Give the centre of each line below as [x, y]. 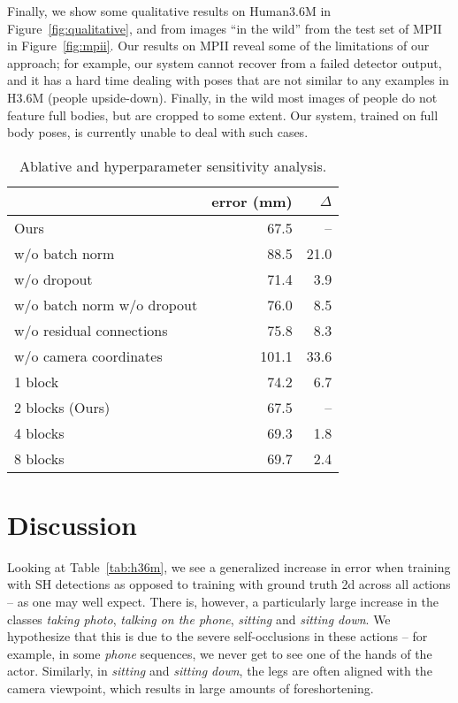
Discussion [72, 524]
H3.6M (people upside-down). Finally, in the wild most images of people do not [222, 97]
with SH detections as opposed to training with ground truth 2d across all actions [229, 584]
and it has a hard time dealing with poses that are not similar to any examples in [228, 80]
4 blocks [39, 432]
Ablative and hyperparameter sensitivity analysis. [173, 165]
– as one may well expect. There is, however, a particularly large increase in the [223, 602]
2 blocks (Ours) [62, 407]
